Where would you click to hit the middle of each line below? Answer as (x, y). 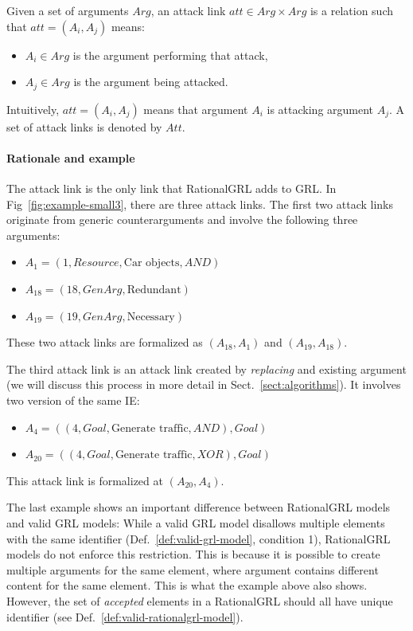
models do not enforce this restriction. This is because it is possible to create (193, 554)
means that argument (196, 109)
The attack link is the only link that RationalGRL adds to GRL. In (171, 188)
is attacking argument (320, 109)
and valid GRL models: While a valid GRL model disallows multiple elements (196, 522)
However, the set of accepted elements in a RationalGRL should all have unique (200, 600)
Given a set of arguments (68, 10)
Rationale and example (71, 157)
